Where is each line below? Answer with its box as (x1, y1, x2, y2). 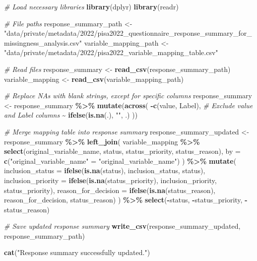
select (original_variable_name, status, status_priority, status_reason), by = (4, 146, 241, 156)
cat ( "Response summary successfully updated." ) (4, 247, 150, 258)
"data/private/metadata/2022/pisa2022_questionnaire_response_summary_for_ (4, 28, 252, 38)
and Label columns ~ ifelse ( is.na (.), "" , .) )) (4, 110, 138, 120)
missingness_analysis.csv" (4, 37, 82, 48)
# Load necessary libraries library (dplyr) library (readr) (4, 1, 179, 11)
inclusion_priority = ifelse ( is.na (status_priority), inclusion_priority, (4, 175, 217, 185)
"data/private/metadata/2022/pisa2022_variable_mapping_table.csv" (4, 47, 218, 58)
